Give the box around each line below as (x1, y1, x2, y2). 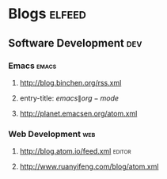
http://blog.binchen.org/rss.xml (19, 78, 122, 87)
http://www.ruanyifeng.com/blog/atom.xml (19, 162, 159, 171)
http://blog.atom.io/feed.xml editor (19, 147, 131, 156)
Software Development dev (8, 36, 142, 50)
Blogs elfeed (8, 5, 87, 23)
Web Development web (8, 128, 96, 139)
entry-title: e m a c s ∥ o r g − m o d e (19, 93, 120, 103)
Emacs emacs (8, 60, 57, 71)
